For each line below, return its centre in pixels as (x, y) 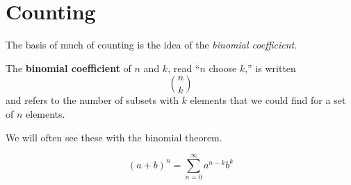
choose (223, 68)
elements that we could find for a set (268, 100)
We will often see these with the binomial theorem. (114, 137)
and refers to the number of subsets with (92, 100)
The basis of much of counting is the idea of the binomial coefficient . (152, 45)
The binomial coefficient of (68, 68)
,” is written (270, 68)
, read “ (184, 68)
